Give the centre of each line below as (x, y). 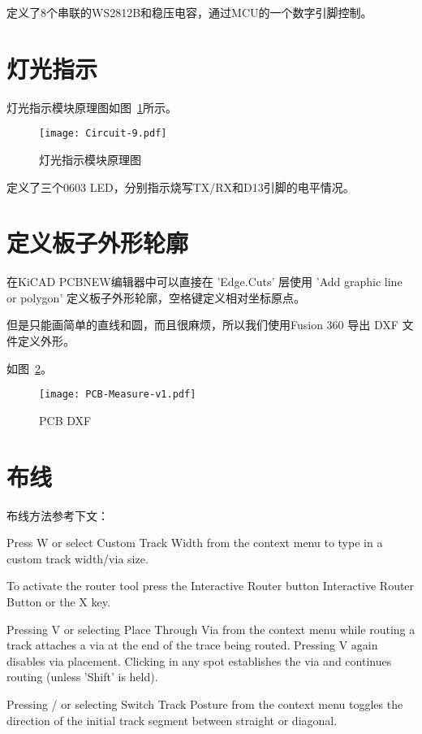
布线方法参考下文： (58, 515)
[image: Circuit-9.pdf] (103, 134)
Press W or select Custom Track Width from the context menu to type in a (195, 543)
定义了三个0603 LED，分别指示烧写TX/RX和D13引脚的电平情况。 (181, 187)
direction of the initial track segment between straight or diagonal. (172, 720)
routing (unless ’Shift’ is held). (82, 677)
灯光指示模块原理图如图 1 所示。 (92, 107)
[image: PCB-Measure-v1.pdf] (118, 395)
